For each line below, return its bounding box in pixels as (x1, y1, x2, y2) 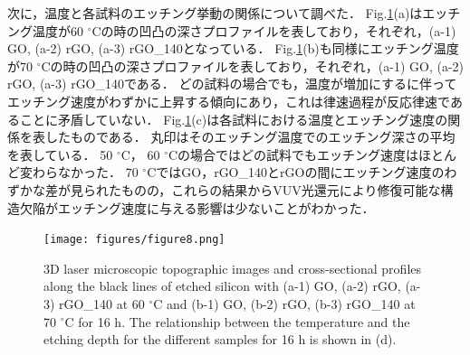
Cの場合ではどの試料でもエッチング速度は (168, 145, 419, 163)
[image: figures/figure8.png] (43, 233, 225, 247)
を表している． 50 (7, 145, 113, 163)
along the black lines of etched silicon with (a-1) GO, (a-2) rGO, (43, 276, 401, 295)
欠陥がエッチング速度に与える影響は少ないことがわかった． (19, 198, 375, 217)
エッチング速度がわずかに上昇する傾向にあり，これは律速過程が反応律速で (7, 91, 450, 110)
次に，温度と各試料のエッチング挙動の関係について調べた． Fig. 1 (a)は (7, 4, 423, 22)
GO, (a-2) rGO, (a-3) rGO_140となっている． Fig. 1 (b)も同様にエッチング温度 (7, 39, 459, 58)
